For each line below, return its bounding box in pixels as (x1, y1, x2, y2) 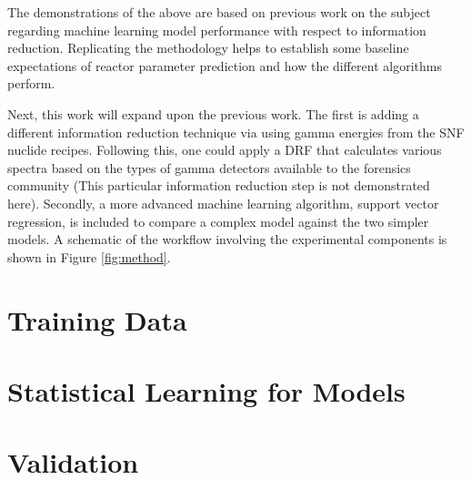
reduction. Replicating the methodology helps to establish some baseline (7, 38, 409, 57)
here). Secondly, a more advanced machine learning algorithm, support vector (7, 193, 439, 212)
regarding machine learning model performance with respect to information (7, 20, 426, 39)
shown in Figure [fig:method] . (7, 247, 171, 266)
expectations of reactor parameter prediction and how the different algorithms (7, 56, 442, 75)
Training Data (7, 301, 187, 338)
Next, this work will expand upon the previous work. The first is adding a (7, 104, 419, 123)
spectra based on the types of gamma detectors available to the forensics (7, 158, 411, 177)
